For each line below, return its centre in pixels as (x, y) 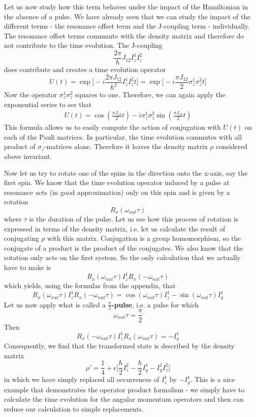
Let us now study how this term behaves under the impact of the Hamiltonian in (126, 6)
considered (232, 146)
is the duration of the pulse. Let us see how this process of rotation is (134, 219)
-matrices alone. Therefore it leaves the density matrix (126, 146)
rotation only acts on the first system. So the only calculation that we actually (122, 257)
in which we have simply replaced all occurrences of (82, 379)
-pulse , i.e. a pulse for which (155, 304)
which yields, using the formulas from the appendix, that (90, 285)
